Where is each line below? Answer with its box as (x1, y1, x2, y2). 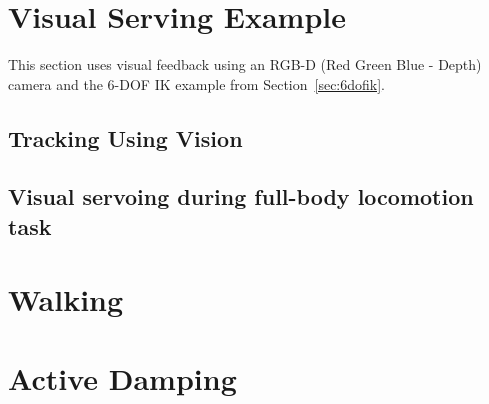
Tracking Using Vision (8, 122, 243, 153)
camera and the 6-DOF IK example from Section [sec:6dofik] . (8, 73, 386, 94)
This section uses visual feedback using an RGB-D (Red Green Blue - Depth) (8, 54, 482, 75)
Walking (8, 279, 124, 320)
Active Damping (8, 357, 237, 398)
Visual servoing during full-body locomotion (8, 181, 474, 212)
